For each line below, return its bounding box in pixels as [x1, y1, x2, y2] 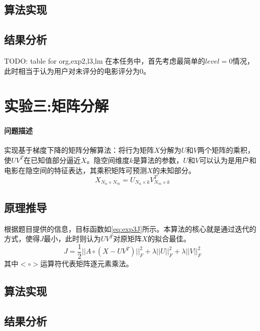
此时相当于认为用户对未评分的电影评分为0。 [4, 65, 150, 76]
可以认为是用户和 [199, 154, 256, 165]
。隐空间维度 [86, 154, 129, 165]
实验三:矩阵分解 [4, 95, 109, 116]
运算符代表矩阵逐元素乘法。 [40, 258, 134, 268]
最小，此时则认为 [43, 233, 101, 244]
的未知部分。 [152, 164, 196, 175]
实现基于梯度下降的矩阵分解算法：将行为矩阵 [4, 145, 154, 155]
